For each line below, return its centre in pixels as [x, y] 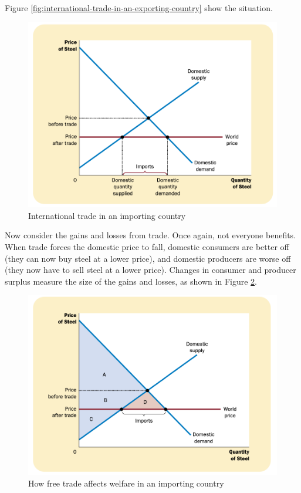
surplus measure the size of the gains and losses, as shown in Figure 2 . [131, 281]
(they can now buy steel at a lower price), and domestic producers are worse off [148, 258]
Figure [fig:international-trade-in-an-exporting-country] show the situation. [139, 8]
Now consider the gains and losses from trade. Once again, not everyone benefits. [150, 235]
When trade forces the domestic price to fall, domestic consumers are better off [147, 247]
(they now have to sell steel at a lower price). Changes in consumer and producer [150, 270]
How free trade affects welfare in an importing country [126, 483]
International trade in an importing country [107, 215]
